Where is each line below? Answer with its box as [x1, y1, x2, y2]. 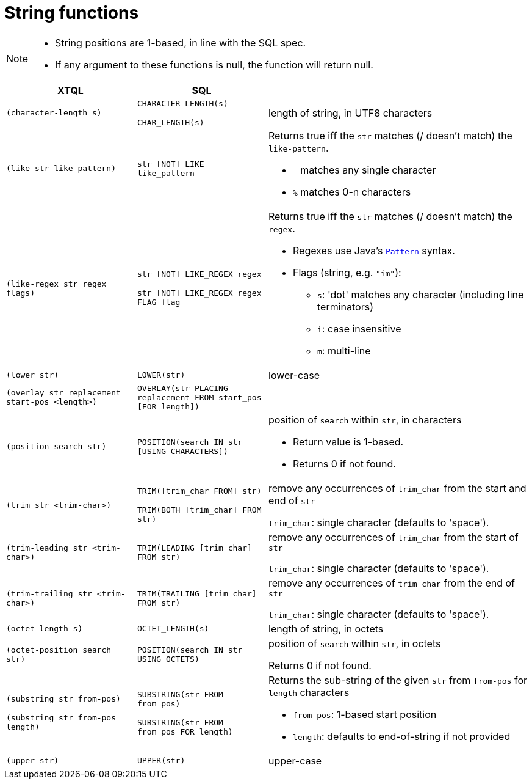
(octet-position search [6, 645, 112, 654]
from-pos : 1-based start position [293, 708, 437, 720]
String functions [4, 2, 139, 23]
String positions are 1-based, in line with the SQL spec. [55, 36, 306, 49]
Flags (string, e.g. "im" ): [293, 266, 401, 279]
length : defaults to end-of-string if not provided [293, 730, 511, 742]
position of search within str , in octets [268, 637, 441, 650]
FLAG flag [137, 298, 181, 307]
